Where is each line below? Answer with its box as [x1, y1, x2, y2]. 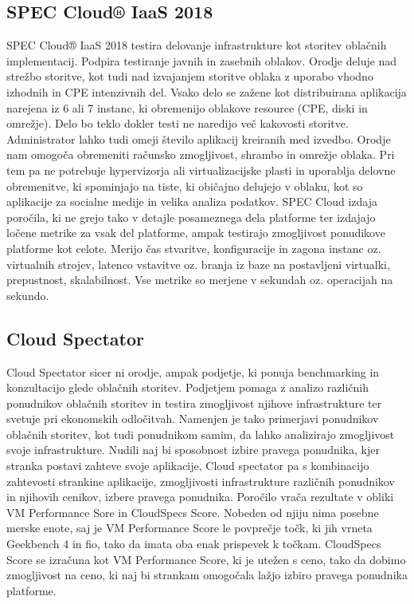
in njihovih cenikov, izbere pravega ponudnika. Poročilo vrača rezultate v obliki [6, 488, 394, 505]
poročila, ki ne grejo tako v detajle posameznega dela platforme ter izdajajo [6, 208, 376, 225]
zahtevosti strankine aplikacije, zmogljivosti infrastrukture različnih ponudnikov [6, 472, 395, 489]
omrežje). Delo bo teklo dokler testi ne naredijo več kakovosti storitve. [6, 115, 349, 132]
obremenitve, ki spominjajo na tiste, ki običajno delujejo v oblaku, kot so [6, 177, 363, 194]
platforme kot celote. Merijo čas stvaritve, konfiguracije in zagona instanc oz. [6, 239, 381, 256]
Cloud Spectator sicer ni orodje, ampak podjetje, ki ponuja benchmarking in [6, 363, 380, 380]
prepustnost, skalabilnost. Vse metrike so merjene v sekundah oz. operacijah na [6, 271, 393, 288]
